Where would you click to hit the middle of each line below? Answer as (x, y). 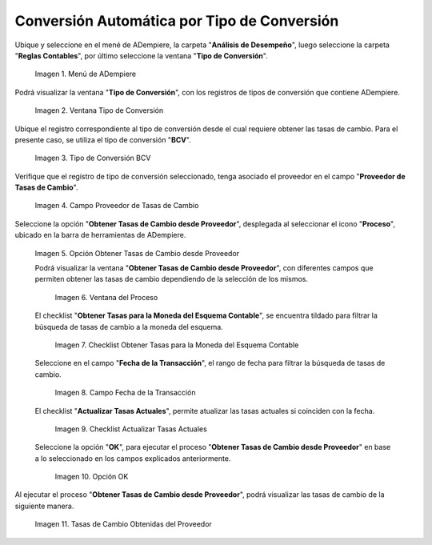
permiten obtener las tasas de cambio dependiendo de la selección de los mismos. (171, 279)
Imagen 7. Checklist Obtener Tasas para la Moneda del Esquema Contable (177, 345)
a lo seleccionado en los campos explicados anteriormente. (133, 458)
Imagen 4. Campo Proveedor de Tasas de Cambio (117, 206)
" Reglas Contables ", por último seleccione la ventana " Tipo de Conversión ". (141, 55)
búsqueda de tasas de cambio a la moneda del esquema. (129, 327)
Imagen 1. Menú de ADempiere (85, 74)
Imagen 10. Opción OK (92, 477)
